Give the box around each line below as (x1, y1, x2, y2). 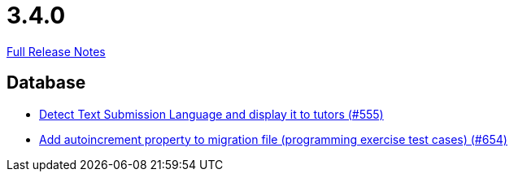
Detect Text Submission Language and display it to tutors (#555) (39, 106, 384, 121)
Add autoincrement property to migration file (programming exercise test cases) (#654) (39, 132, 507, 146)
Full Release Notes (7, 44, 106, 59)
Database (7, 72, 86, 93)
